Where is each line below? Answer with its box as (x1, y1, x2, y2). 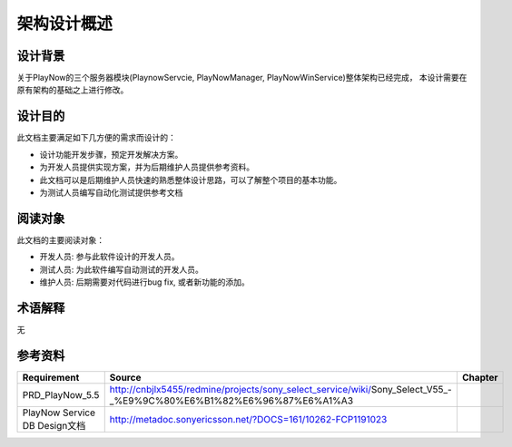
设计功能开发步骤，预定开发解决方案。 (39, 149, 183, 160)
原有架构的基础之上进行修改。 (16, 84, 129, 95)
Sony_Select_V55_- (370, 383, 453, 395)
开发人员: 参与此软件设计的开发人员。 (39, 251, 180, 262)
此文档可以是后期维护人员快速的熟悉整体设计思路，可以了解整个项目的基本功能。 (39, 174, 342, 185)
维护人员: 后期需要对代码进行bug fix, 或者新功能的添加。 (39, 277, 250, 287)
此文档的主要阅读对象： (16, 234, 104, 245)
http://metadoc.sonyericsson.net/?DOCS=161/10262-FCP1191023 (109, 413, 388, 425)
